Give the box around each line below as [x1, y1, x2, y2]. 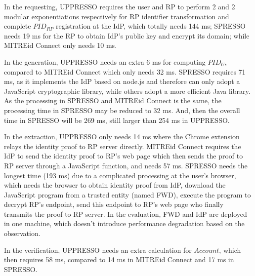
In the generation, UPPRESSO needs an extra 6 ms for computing [4, 56, 206, 67]
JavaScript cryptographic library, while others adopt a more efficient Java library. [4, 85, 251, 96]
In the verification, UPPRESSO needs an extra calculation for [4, 244, 192, 255]
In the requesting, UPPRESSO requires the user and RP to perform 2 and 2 [4, 1, 235, 11]
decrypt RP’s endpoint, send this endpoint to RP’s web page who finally [4, 199, 224, 209]
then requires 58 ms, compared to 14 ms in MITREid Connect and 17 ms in [4, 254, 234, 265]
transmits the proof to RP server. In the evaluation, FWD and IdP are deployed [4, 208, 247, 219]
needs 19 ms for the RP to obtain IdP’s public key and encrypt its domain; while [4, 30, 250, 40]
